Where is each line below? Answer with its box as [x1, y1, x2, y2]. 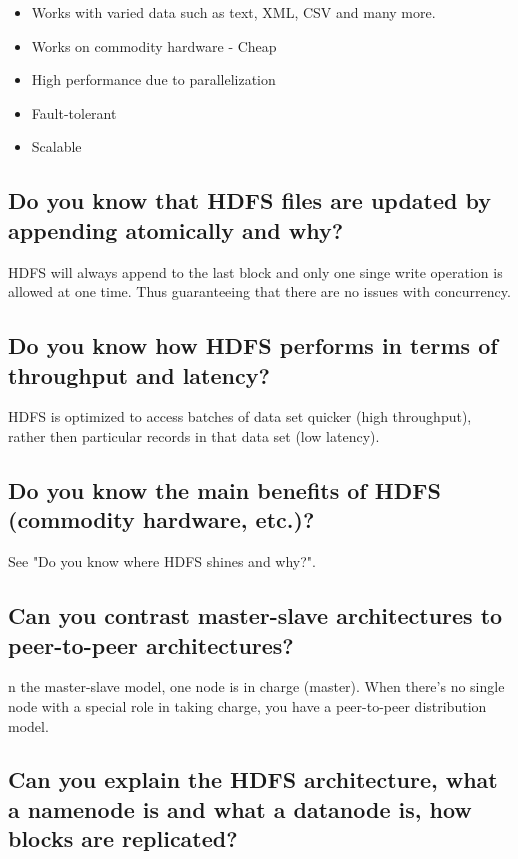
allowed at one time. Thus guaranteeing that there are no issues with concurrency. [8, 281, 511, 302]
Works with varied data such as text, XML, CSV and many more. [31, 2, 436, 22]
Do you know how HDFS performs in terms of [8, 330, 498, 361]
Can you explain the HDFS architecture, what [8, 764, 498, 795]
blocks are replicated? [8, 823, 238, 854]
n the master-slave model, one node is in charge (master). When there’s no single [8, 676, 505, 697]
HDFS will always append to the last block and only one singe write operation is [8, 261, 503, 282]
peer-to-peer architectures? [8, 629, 294, 660]
